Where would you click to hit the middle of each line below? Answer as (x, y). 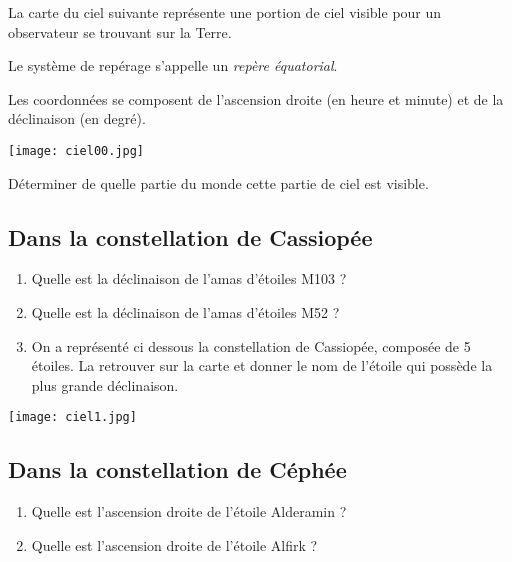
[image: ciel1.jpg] (72, 417)
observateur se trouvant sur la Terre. (120, 31)
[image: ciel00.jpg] (76, 150)
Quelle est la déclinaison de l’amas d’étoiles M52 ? (185, 312)
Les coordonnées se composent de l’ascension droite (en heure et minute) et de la (256, 98)
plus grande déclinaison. (105, 384)
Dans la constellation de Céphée (177, 469)
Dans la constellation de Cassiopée (190, 236)
